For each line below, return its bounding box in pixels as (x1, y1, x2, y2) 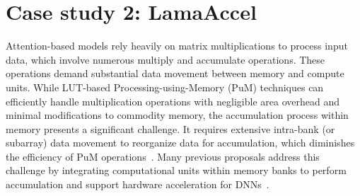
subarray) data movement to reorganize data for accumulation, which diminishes (6, 135, 355, 150)
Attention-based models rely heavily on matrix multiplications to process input (6, 38, 348, 53)
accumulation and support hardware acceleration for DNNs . (6, 177, 269, 192)
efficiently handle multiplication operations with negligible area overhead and (6, 93, 339, 108)
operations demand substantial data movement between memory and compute (6, 66, 344, 81)
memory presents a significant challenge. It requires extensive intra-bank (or (6, 121, 335, 136)
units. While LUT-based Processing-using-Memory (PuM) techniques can (6, 79, 324, 94)
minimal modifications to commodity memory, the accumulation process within (6, 108, 349, 122)
